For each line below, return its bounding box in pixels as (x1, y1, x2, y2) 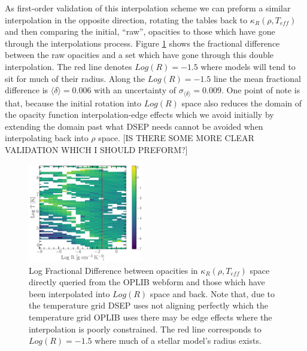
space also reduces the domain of (181, 96, 302, 109)
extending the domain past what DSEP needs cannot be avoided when (5, 120, 263, 132)
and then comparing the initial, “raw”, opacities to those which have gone (5, 25, 275, 38)
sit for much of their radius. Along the (5, 72, 145, 84)
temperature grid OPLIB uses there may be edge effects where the (29, 310, 272, 323)
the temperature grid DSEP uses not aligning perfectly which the (29, 299, 268, 312)
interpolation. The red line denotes (5, 60, 132, 72)
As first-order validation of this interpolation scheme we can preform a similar (5, 2, 291, 14)
